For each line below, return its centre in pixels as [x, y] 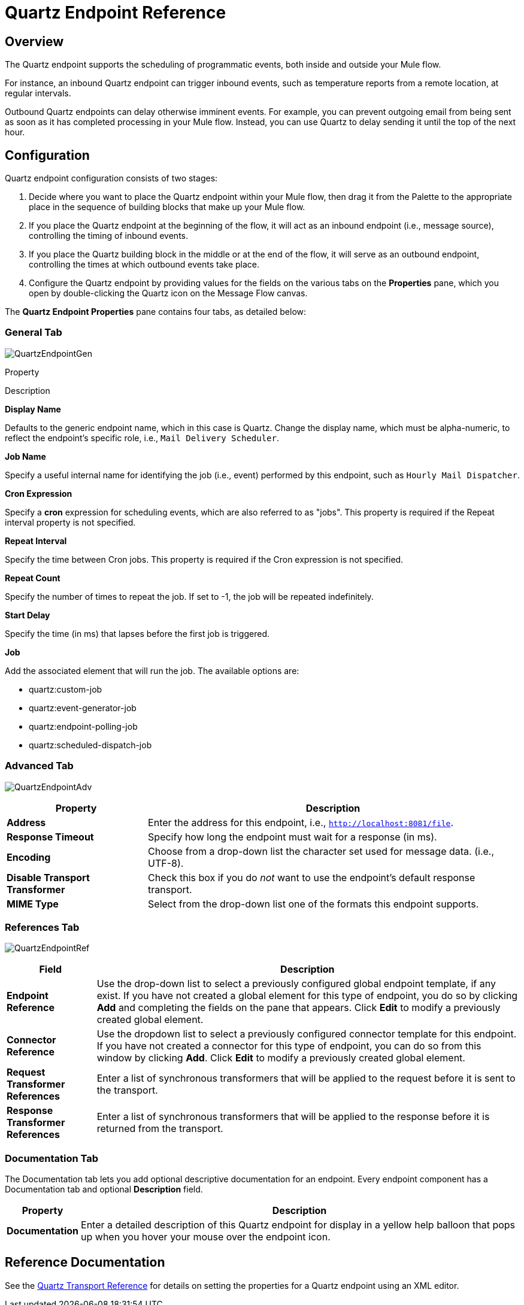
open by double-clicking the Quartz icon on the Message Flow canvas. [168, 293]
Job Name [25, 456]
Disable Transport [48, 877]
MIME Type [33, 904]
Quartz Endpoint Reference [116, 13]
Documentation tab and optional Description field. [104, 1189]
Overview [34, 41]
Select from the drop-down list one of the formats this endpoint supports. [314, 904]
